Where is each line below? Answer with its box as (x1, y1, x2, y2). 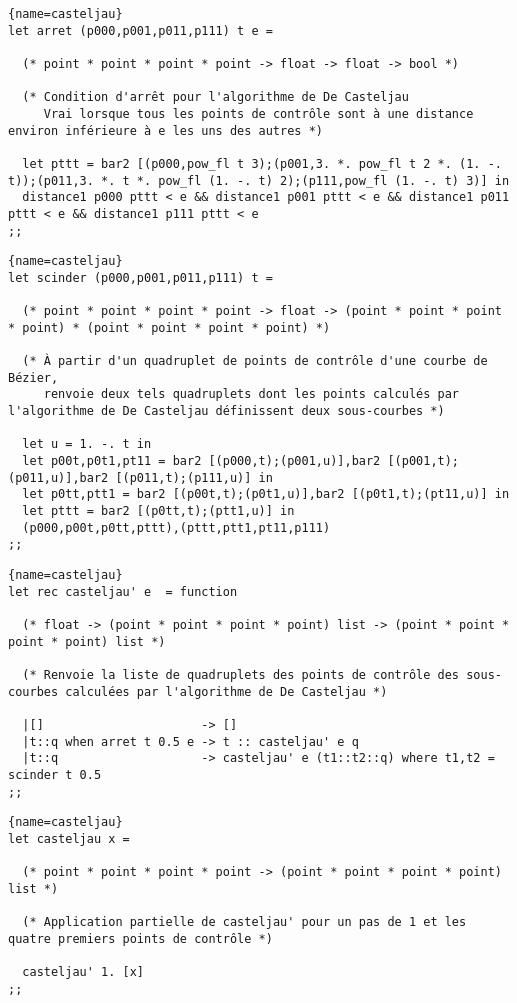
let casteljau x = (8, 831, 130, 846)
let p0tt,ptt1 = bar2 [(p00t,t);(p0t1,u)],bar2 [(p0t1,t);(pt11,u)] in (22, 487, 510, 502)
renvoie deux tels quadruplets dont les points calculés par (43, 387, 460, 402)
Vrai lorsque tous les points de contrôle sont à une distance (43, 106, 474, 121)
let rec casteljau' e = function (8, 584, 238, 599)
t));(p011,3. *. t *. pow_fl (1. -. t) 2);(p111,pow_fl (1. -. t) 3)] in (8, 173, 510, 188)
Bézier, (8, 370, 59, 385)
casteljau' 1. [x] (22, 965, 145, 980)
